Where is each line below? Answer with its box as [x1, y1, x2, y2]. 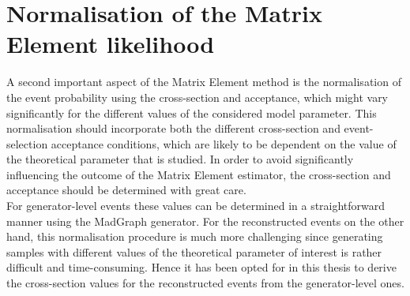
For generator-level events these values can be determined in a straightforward [6, 197, 386, 214]
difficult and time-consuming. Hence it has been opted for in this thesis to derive [6, 259, 397, 275]
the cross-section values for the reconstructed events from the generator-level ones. [6, 275, 404, 291]
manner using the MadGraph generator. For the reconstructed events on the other [6, 212, 404, 229]
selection [6, 135, 48, 152]
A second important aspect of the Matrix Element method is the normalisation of [6, 73, 401, 90]
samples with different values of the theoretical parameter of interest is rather [6, 243, 382, 260]
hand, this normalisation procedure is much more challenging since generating [6, 228, 383, 245]
